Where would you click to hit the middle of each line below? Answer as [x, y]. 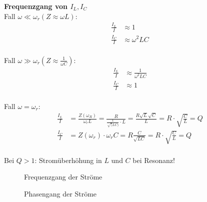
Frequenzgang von [36, 6]
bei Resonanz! [154, 160]
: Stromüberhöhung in [68, 160]
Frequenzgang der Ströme [63, 177]
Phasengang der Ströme [60, 193]
